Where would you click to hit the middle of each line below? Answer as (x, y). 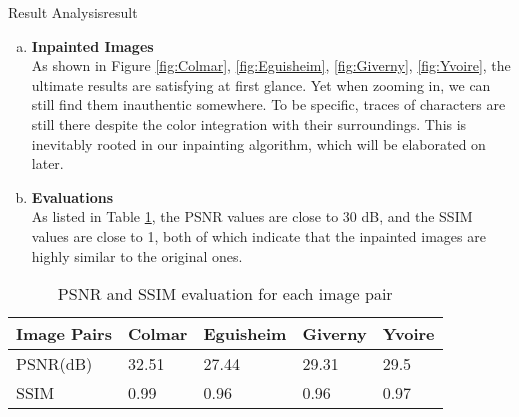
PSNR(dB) (54, 364)
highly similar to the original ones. (137, 255)
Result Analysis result (73, 12)
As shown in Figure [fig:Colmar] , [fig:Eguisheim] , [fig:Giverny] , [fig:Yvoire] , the (271, 65)
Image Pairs (64, 334)
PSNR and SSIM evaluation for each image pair (225, 294)
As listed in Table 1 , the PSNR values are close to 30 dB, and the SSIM (252, 216)
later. (47, 163)
